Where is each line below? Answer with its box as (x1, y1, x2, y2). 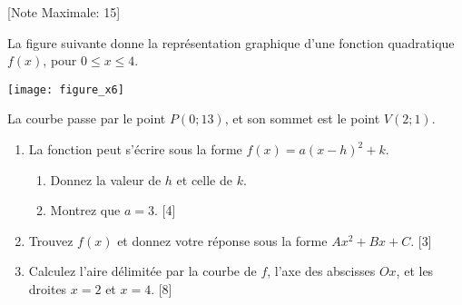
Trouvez (28, 231, 74, 250)
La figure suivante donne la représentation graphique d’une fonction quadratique (7, 33, 455, 52)
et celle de (176, 170, 232, 189)
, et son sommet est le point (224, 109, 380, 128)
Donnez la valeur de (50, 170, 162, 189)
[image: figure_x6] (7, 83, 124, 96)
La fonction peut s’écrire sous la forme (28, 140, 242, 159)
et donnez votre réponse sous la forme (117, 231, 328, 250)
